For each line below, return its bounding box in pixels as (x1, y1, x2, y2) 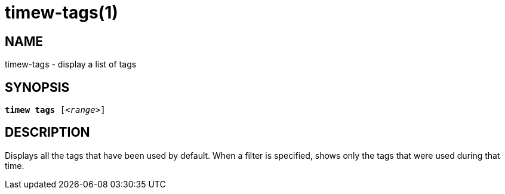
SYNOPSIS (5, 79, 70, 95)
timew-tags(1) (5, 2, 118, 23)
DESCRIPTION (5, 125, 90, 140)
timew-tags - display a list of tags (5, 59, 137, 70)
